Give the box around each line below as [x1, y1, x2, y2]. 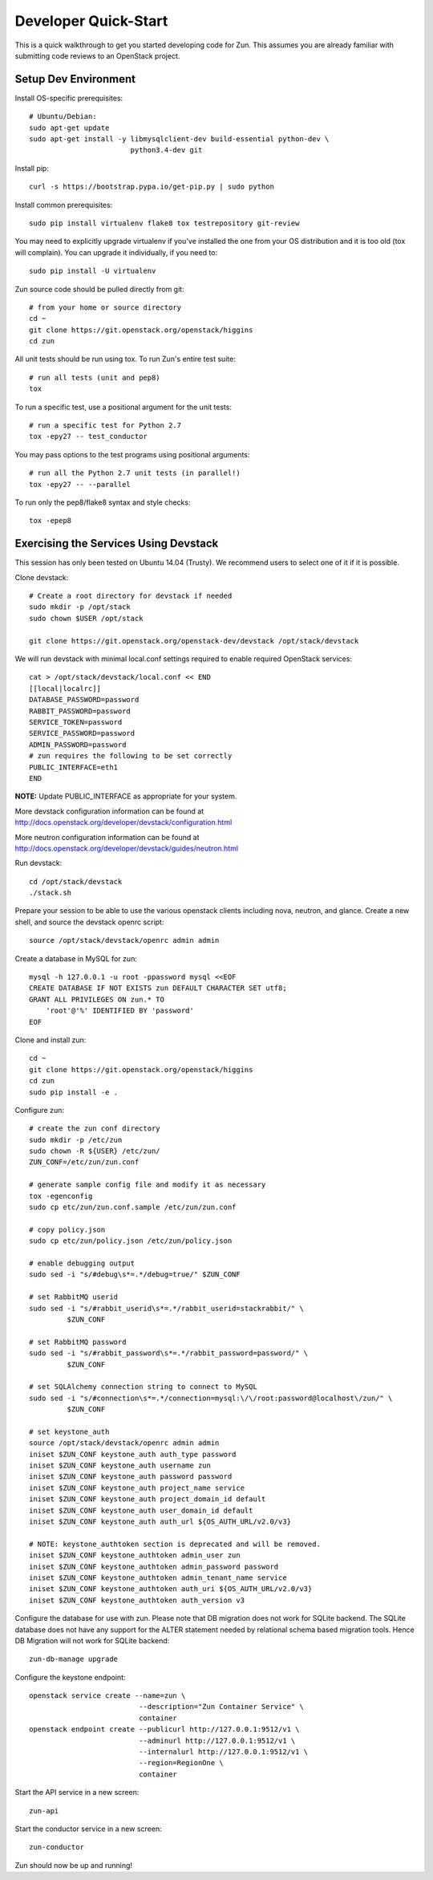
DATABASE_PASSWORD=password [29, 695, 140, 704]
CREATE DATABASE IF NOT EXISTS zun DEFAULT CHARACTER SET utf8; [29, 984, 288, 993]
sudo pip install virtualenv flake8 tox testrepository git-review [29, 218, 300, 228]
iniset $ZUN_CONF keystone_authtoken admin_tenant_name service [29, 1573, 288, 1582]
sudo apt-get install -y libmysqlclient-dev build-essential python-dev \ [29, 135, 330, 144]
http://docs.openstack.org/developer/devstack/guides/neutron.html [14, 843, 239, 853]
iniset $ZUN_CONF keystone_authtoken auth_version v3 [29, 1595, 245, 1605]
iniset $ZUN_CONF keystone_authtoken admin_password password [29, 1561, 279, 1571]
